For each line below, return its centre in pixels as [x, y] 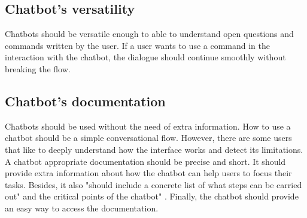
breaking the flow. [38, 68]
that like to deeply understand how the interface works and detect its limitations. [154, 149]
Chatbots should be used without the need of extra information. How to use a [148, 126]
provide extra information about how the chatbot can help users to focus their [148, 173]
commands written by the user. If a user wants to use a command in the [138, 45]
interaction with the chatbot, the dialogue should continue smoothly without [145, 57]
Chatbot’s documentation [85, 101]
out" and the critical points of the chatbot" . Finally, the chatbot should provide [152, 196]
